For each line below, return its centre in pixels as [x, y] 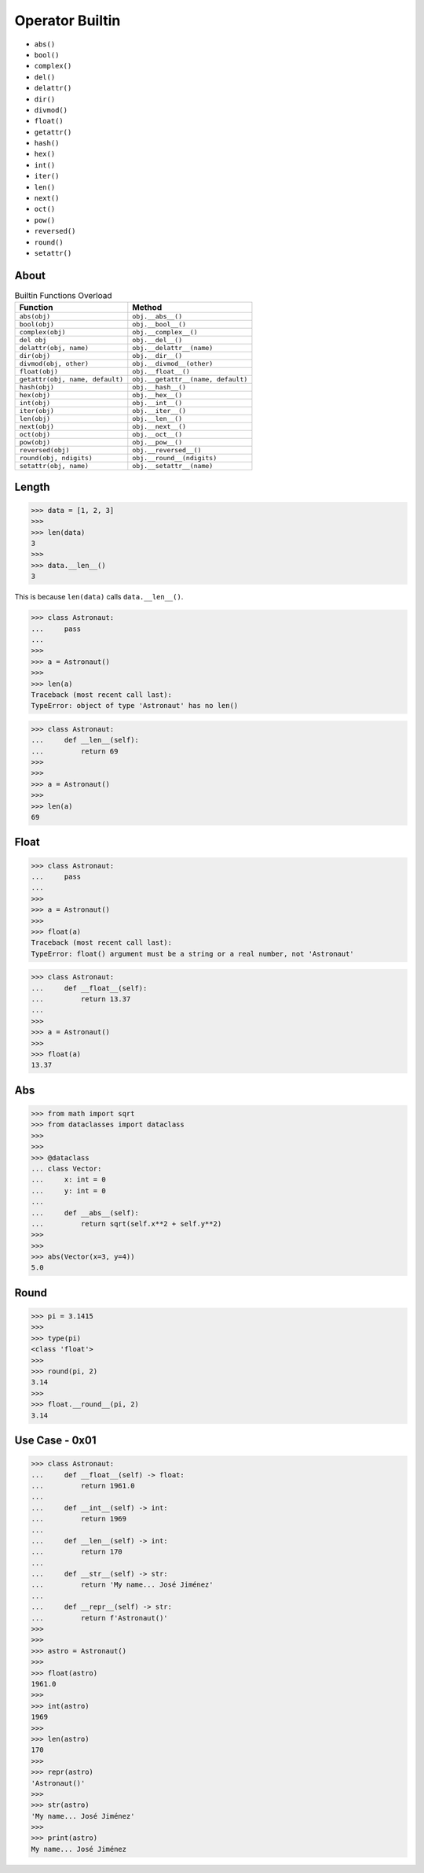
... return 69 [75, 751]
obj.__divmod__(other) [173, 364]
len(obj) [35, 419]
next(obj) [37, 427]
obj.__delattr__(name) [173, 348]
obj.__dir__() [157, 356]
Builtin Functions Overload [63, 296]
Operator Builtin [68, 20]
